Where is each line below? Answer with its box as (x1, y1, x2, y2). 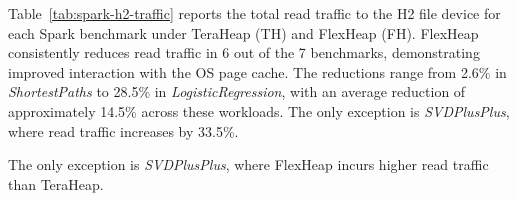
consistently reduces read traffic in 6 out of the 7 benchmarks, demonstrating (8, 42, 480, 63)
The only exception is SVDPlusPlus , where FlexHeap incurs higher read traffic (8, 154, 489, 175)
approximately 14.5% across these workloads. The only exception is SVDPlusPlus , (8, 100, 510, 121)
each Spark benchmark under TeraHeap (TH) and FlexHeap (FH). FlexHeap (8, 22, 479, 43)
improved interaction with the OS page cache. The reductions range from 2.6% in (8, 61, 507, 82)
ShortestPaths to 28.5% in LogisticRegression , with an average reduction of (8, 81, 466, 102)
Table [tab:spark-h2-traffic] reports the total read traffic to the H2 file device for (8, 3, 501, 23)
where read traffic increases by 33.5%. (8, 120, 239, 141)
